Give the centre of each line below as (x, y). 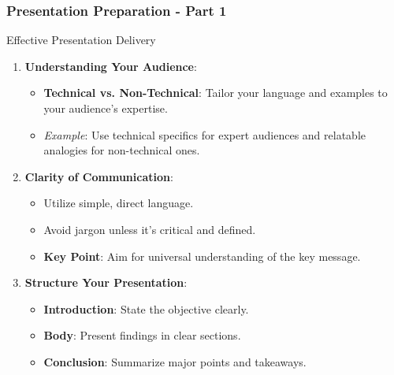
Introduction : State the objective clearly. (146, 308)
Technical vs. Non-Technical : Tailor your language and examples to (216, 93)
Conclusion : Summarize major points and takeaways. (175, 361)
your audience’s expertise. (106, 108)
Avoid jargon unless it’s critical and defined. (150, 229)
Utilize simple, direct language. (119, 203)
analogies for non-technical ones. (122, 150)
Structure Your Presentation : (106, 282)
